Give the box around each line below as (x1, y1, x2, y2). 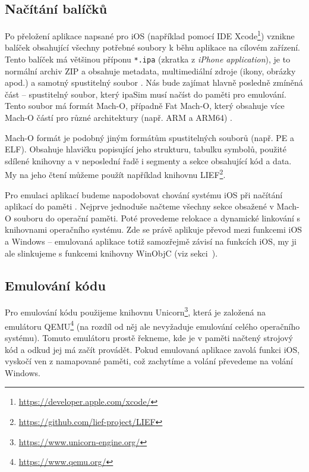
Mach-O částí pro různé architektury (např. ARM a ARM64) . (5, 111, 232, 124)
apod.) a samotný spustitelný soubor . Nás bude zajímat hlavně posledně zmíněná (5, 76, 303, 89)
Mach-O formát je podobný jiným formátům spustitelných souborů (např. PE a (5, 131, 294, 143)
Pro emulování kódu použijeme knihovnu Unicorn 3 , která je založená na (5, 304, 266, 318)
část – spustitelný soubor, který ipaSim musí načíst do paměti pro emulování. (5, 87, 286, 100)
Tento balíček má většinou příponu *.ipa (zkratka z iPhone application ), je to (5, 53, 291, 65)
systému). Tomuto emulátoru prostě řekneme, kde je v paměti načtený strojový (5, 331, 293, 343)
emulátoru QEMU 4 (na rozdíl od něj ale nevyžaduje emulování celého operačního (5, 318, 300, 332)
